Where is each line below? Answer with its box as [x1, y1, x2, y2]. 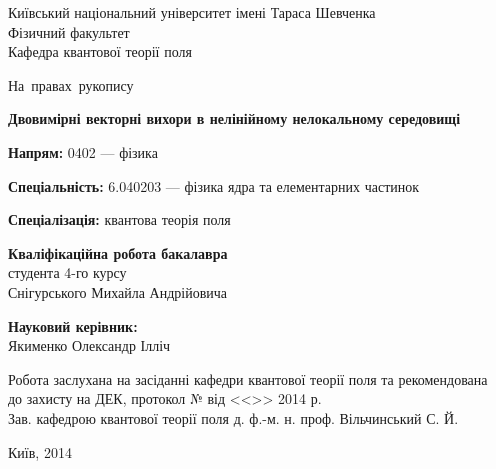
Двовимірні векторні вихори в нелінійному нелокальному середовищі [8, 108, 461, 129]
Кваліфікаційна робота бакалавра [8, 242, 228, 263]
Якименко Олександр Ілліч [8, 335, 171, 356]
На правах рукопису [8, 74, 134, 95]
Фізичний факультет [8, 21, 130, 42]
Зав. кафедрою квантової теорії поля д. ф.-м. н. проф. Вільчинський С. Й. [8, 407, 459, 428]
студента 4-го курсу [8, 262, 127, 283]
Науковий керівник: [8, 315, 138, 336]
